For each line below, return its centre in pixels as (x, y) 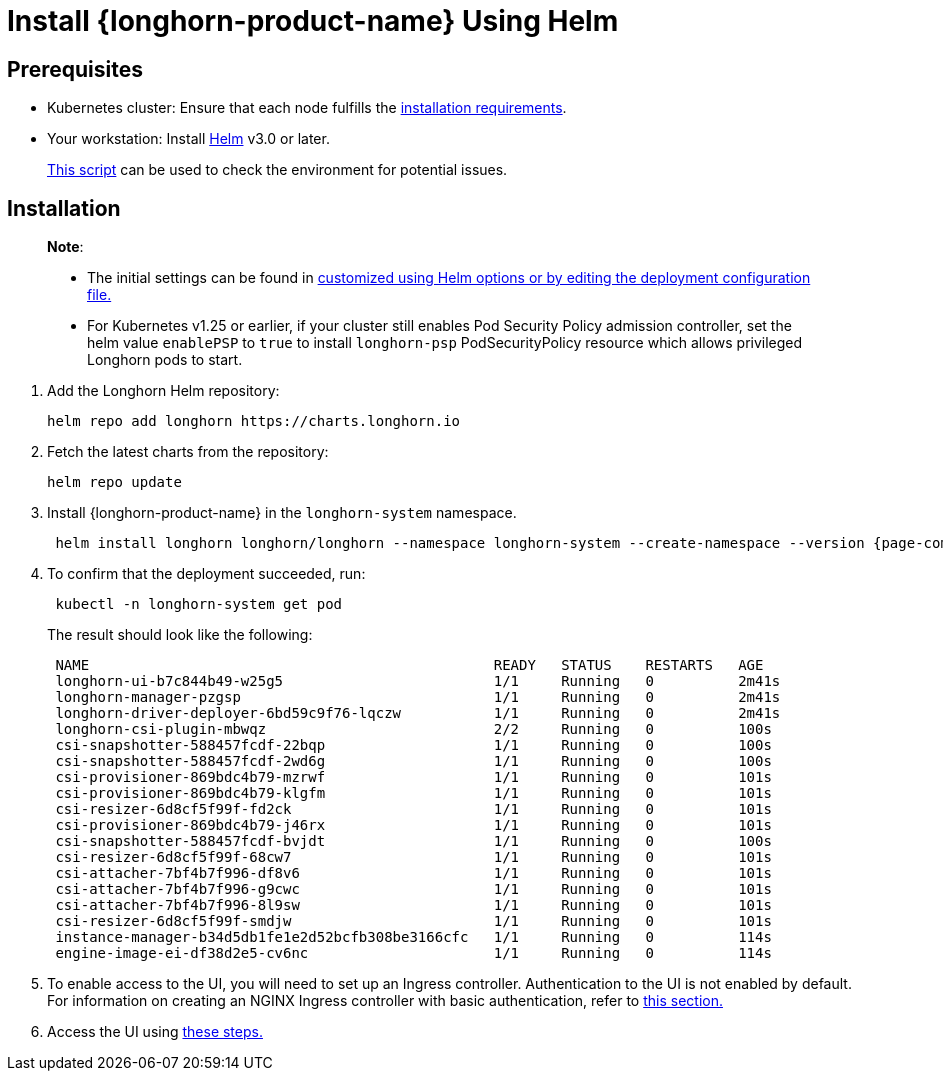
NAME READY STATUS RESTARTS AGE (409, 665)
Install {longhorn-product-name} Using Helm (313, 21)
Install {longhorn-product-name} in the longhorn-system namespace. (282, 513)
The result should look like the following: (180, 635)
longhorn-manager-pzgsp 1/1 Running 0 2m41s (418, 697)
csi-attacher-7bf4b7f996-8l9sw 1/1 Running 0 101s (413, 905)
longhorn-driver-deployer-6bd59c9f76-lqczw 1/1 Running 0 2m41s (418, 713)
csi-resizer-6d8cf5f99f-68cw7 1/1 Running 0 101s (413, 857)
